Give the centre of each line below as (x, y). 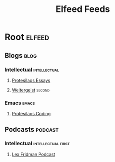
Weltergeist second (31, 90)
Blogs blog (21, 55)
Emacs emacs (20, 103)
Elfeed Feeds (83, 9)
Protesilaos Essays (31, 80)
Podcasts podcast (32, 129)
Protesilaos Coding (31, 114)
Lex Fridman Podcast (33, 154)
